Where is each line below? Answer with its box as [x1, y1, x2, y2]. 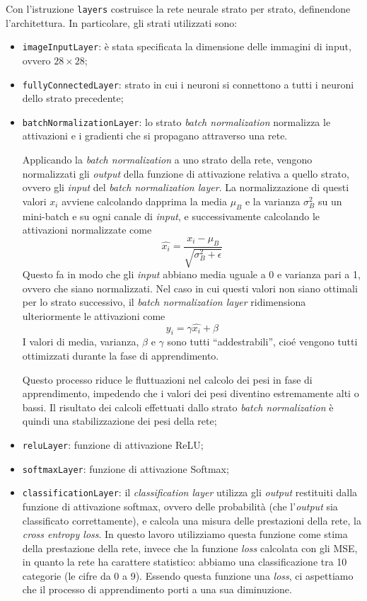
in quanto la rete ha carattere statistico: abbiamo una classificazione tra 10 [22, 554, 347, 569]
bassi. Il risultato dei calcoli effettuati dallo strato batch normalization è [22, 399, 334, 414]
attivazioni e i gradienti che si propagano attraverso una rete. [22, 128, 288, 143]
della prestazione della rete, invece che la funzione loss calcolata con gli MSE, [22, 540, 358, 555]
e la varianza [245, 193, 301, 208]
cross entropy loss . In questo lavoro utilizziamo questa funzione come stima [22, 527, 348, 542]
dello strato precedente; [22, 91, 124, 105]
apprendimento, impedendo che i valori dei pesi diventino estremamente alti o [22, 386, 359, 401]
